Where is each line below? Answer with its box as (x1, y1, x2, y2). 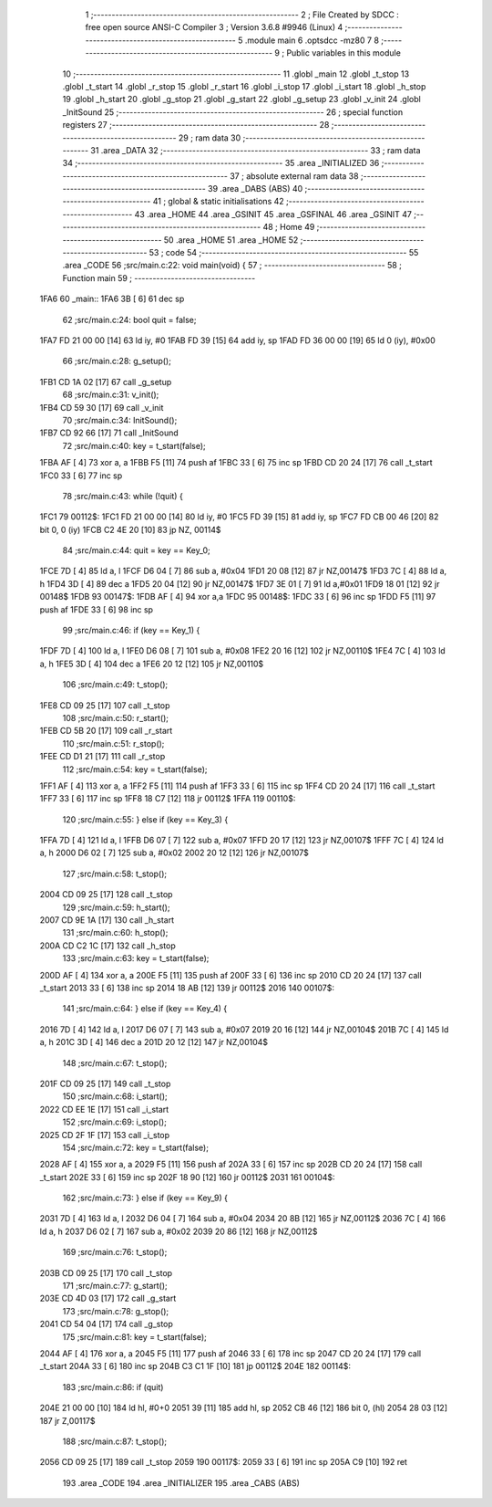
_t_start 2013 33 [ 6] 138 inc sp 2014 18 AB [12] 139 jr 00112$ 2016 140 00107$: (39, 982, 334, 993)
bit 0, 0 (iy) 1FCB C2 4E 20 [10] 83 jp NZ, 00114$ (39, 524, 222, 535)
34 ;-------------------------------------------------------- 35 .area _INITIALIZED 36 (62, 158, 380, 169)
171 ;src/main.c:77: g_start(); (62, 1281, 168, 1292)
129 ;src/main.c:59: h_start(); (62, 902, 170, 913)
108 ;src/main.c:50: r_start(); (62, 712, 169, 723)
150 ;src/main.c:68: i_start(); (62, 1091, 168, 1102)
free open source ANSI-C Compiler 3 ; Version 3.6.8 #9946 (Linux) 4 (85, 22, 343, 33)
